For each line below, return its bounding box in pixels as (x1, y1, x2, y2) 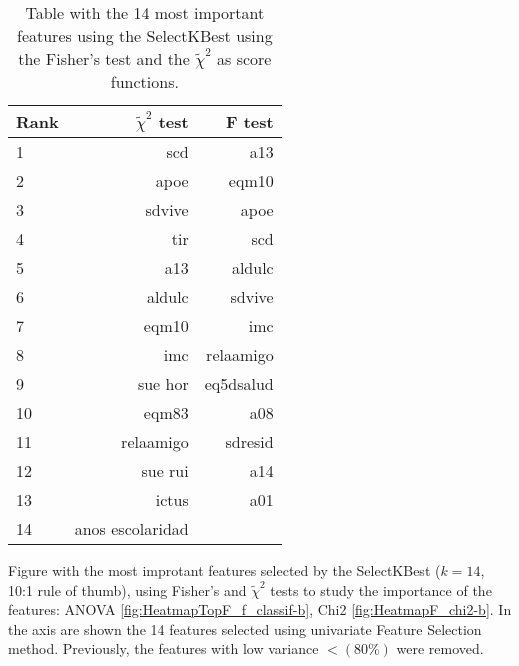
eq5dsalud (204, 372, 274, 395)
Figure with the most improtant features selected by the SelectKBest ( (8, 560, 441, 580)
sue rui (141, 459, 189, 482)
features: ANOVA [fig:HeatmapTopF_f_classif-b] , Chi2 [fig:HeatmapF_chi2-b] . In (8, 599, 512, 620)
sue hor (137, 372, 189, 395)
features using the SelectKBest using (17, 24, 273, 47)
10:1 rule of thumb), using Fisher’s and (8, 579, 247, 600)
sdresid (225, 430, 274, 453)
